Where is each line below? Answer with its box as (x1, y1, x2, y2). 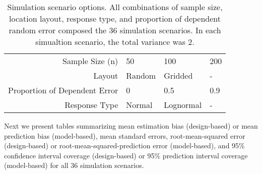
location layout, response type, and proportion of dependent (9, 13, 221, 24)
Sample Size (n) (62, 55, 118, 67)
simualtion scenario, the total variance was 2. (35, 36, 194, 47)
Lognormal (164, 99, 202, 110)
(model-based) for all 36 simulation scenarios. (4, 160, 144, 170)
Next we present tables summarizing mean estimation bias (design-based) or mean (4, 121, 258, 131)
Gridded (164, 70, 193, 81)
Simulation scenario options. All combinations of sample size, (7, 1, 223, 13)
